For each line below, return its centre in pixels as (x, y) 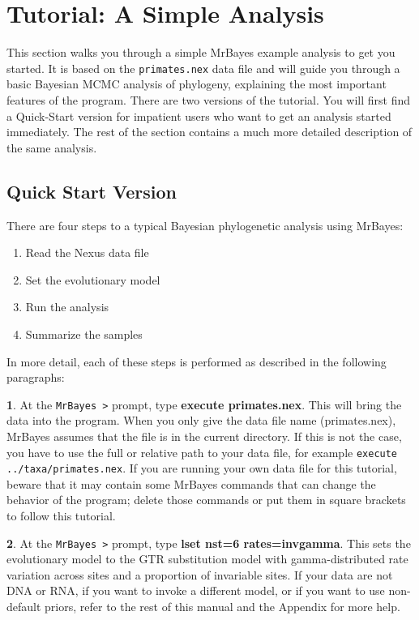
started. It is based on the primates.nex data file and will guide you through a (203, 68)
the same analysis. (52, 147)
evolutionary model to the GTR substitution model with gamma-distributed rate (207, 559)
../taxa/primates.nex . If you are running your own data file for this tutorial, (202, 468)
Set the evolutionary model (93, 279)
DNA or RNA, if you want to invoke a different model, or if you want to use (196, 590)
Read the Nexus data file (87, 252)
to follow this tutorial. (61, 516)
